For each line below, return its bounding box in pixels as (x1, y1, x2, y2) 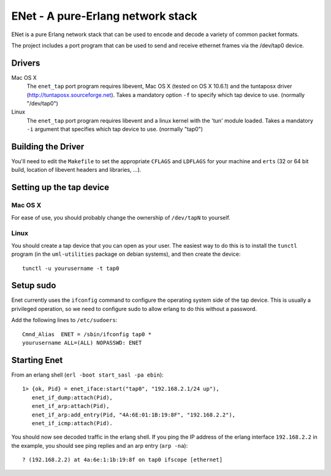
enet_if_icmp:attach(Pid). (31, 420, 113, 426)
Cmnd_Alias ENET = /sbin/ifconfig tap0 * (22, 331, 152, 337)
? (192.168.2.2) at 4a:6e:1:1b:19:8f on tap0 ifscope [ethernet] (22, 456, 223, 463)
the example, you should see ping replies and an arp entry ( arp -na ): (11, 442, 188, 449)
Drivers (11, 58, 40, 68)
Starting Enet (11, 355, 63, 365)
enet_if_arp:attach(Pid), (31, 402, 110, 410)
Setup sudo (11, 280, 56, 291)
